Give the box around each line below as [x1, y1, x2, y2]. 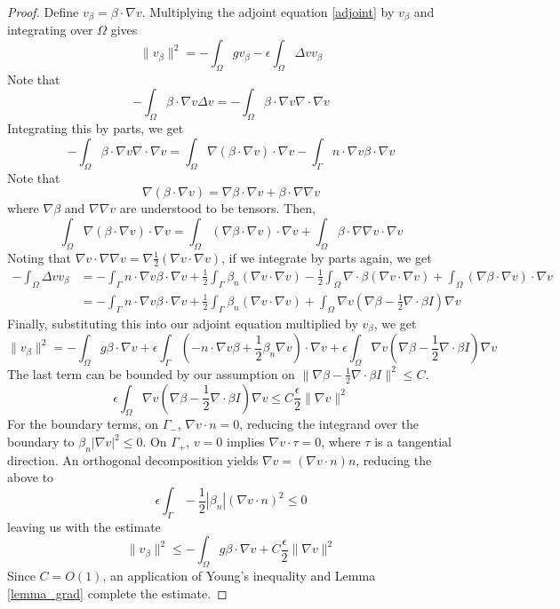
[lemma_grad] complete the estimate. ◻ [7, 583, 228, 602]
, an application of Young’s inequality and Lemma [102, 566, 376, 585]
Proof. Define [7, 3, 79, 20]
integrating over [7, 20, 93, 39]
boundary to [7, 432, 75, 451]
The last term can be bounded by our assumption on [7, 364, 295, 383]
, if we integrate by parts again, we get [221, 248, 432, 266]
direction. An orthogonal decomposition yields [7, 450, 259, 469]
